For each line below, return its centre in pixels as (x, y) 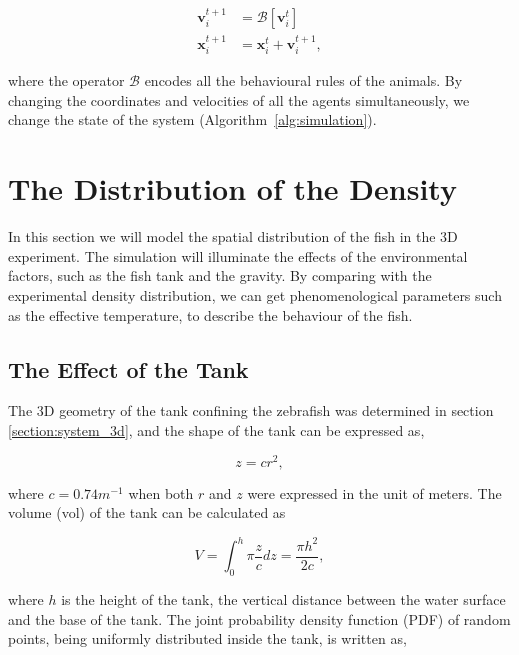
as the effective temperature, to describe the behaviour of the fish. (210, 314)
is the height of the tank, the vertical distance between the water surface (283, 599)
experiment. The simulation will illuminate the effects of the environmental (238, 255)
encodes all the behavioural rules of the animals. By (303, 80)
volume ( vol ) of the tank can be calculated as (147, 512)
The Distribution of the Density (232, 188)
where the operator (66, 80)
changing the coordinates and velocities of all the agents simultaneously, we (239, 99)
